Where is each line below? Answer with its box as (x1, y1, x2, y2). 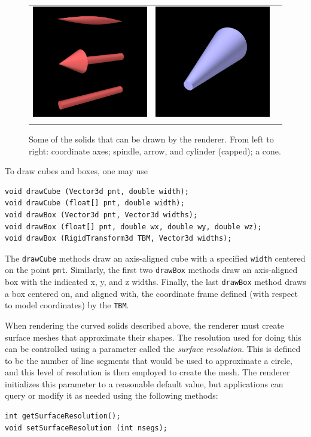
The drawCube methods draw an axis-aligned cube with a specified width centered (5, 251, 306, 264)
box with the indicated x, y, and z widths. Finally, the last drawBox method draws (5, 275, 306, 287)
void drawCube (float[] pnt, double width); (5, 199, 185, 208)
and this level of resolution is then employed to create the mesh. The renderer (5, 366, 290, 378)
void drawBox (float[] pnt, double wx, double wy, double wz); (5, 222, 262, 231)
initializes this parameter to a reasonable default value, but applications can (5, 377, 283, 390)
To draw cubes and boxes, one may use (5, 165, 148, 177)
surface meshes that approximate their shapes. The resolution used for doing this (5, 330, 301, 343)
